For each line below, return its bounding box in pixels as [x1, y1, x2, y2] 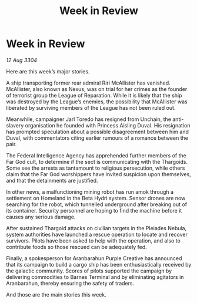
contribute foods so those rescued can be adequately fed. [6, 243, 147, 250]
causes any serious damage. [6, 213, 76, 220]
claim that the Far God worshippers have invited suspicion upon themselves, [6, 170, 191, 177]
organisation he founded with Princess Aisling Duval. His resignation [25, 122, 191, 129]
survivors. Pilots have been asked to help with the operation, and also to [6, 237, 181, 244]
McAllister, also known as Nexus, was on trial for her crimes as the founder [6, 85, 188, 92]
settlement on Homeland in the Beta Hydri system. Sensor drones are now [6, 194, 186, 201]
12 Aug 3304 [6, 56, 37, 63]
